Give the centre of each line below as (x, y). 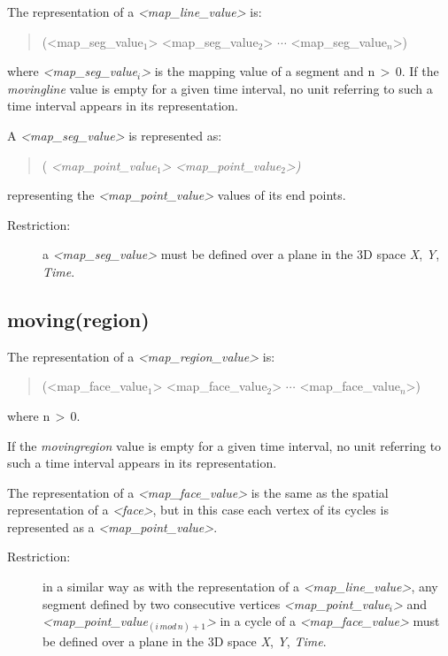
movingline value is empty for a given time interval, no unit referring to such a (220, 88)
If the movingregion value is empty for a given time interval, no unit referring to (224, 445)
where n (29, 415)
